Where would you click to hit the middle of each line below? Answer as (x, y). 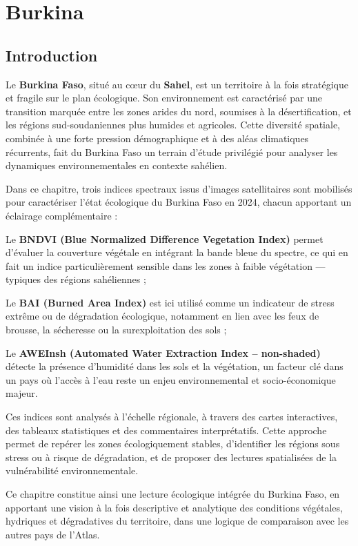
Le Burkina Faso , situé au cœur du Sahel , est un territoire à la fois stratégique (177, 84)
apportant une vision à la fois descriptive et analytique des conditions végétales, (174, 507)
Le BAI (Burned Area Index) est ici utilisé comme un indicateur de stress (170, 302)
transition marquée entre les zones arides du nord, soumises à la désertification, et (179, 111)
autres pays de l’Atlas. (53, 534)
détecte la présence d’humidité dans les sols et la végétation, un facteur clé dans (175, 366)
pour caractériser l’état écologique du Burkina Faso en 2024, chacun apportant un (179, 202)
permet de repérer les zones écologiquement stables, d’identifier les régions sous (173, 443)
